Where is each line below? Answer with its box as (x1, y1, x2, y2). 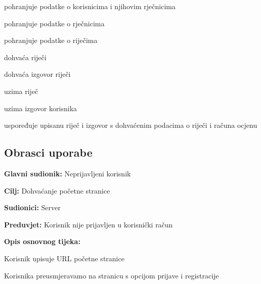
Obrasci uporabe (4, 145, 93, 160)
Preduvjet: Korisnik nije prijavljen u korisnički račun (4, 219, 173, 229)
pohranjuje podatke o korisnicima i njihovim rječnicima (4, 1, 176, 11)
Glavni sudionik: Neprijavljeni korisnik (4, 168, 131, 178)
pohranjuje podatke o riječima (4, 35, 98, 45)
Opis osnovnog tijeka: (4, 236, 80, 247)
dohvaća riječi (4, 52, 47, 62)
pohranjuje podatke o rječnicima (4, 18, 105, 28)
